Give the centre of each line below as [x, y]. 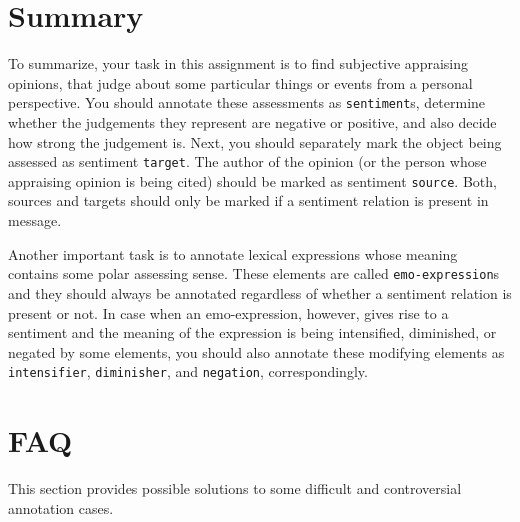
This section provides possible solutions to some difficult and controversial [235, 488]
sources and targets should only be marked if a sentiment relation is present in [248, 200]
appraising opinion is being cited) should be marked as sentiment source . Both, [252, 180]
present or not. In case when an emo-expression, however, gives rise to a [228, 312]
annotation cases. [61, 507]
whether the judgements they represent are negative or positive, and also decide [252, 121]
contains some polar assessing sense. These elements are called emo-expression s [254, 273]
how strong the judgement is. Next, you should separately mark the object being [255, 141]
